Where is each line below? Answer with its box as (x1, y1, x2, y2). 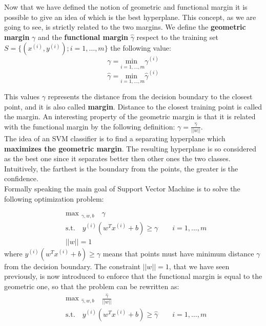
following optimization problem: (4, 193, 104, 204)
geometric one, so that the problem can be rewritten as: (4, 280, 179, 291)
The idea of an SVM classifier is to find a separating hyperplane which (4, 133, 226, 144)
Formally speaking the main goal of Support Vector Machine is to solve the (4, 183, 240, 194)
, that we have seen (169, 260, 230, 271)
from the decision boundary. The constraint (4, 260, 140, 271)
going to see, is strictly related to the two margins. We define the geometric (4, 21, 246, 32)
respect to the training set (136, 31, 218, 42)
